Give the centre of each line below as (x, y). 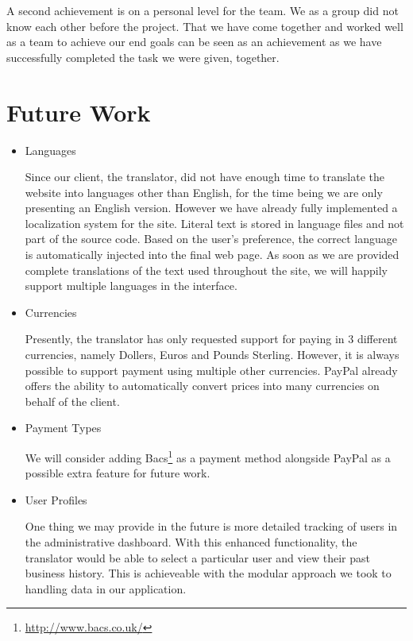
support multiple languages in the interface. (131, 286)
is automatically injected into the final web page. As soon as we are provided (212, 255)
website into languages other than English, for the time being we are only (204, 192)
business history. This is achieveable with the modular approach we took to (208, 573)
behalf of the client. (72, 401)
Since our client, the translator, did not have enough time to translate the (205, 177)
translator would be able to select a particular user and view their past (197, 557)
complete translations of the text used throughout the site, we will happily (206, 270)
